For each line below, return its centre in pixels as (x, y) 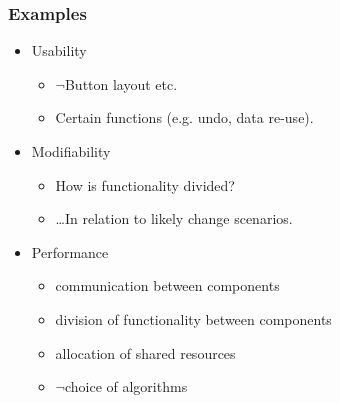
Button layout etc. (121, 83)
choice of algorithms (126, 386)
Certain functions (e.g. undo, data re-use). (184, 117)
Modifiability (71, 151)
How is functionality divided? (145, 184)
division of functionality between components (193, 318)
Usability (59, 50)
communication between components (167, 285)
